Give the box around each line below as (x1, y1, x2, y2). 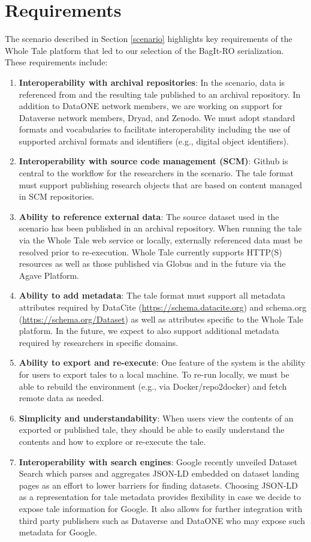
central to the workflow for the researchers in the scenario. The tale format (19, 167, 294, 179)
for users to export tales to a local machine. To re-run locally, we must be (19, 368, 289, 380)
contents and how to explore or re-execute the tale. (19, 435, 206, 447)
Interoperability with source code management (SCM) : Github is (19, 155, 288, 167)
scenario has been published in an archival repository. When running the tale (19, 222, 302, 234)
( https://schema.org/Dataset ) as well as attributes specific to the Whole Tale (19, 312, 303, 325)
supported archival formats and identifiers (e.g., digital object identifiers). (19, 134, 289, 147)
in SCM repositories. (19, 190, 95, 203)
